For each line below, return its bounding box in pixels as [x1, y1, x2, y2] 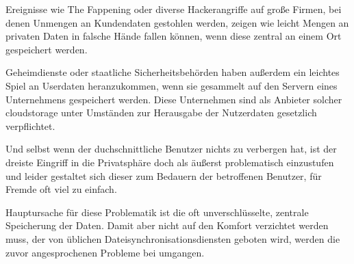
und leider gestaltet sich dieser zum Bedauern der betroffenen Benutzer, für [5, 168, 322, 183]
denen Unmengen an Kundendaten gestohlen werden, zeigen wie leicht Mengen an [5, 15, 349, 29]
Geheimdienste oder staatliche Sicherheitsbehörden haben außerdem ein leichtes [5, 65, 340, 79]
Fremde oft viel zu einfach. [5, 182, 117, 196]
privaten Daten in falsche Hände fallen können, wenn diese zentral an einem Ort [5, 29, 342, 43]
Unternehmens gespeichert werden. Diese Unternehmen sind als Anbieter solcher [5, 92, 342, 106]
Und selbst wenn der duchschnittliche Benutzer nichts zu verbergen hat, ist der [5, 142, 337, 156]
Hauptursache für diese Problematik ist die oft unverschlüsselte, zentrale [5, 204, 309, 219]
